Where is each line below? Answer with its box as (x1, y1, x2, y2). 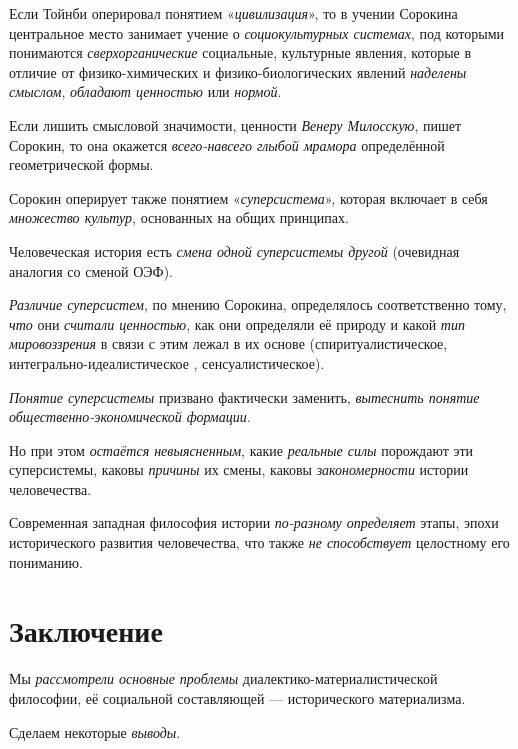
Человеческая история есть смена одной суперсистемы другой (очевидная (9, 240, 460, 261)
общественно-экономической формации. (9, 406, 252, 427)
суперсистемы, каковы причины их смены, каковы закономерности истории (9, 459, 469, 480)
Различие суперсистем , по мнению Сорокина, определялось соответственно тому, (9, 294, 507, 315)
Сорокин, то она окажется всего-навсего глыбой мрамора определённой (9, 134, 445, 155)
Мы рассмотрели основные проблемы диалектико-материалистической (9, 668, 438, 689)
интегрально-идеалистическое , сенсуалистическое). (9, 352, 325, 373)
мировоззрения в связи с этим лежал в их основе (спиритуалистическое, (9, 333, 448, 354)
